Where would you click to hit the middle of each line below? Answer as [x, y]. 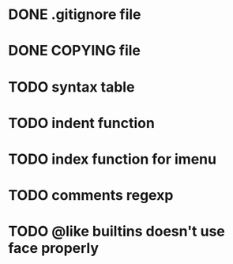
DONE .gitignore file [75, 15]
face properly [54, 249]
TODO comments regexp [91, 196]
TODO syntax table [71, 87]
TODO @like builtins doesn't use [116, 232]
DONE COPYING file [74, 51]
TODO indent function [82, 123]
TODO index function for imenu [113, 159]
